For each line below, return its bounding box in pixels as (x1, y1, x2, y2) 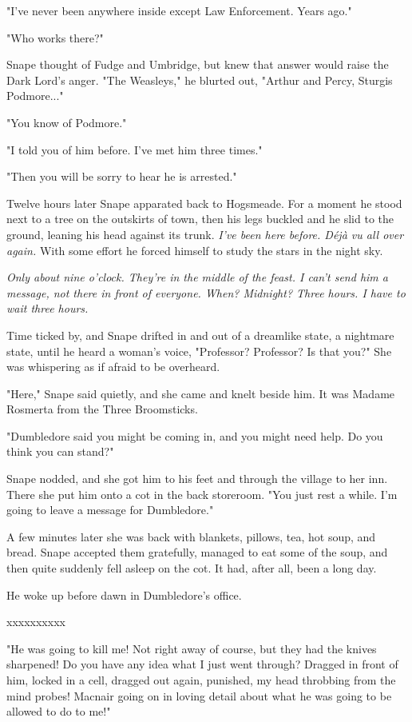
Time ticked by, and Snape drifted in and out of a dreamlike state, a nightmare (6, 326, 394, 343)
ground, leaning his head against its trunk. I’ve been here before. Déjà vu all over (6, 225, 404, 242)
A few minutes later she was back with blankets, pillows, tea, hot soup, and (6, 528, 376, 544)
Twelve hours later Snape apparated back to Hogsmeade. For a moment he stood (6, 194, 402, 211)
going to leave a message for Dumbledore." (6, 501, 214, 518)
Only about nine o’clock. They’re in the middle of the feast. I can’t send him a (6, 269, 388, 285)
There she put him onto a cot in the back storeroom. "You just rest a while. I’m (6, 485, 398, 502)
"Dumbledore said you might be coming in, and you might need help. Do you (6, 427, 383, 444)
